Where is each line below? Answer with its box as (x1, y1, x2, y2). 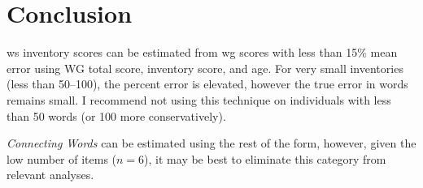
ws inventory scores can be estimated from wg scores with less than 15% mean (7, 44, 398, 61)
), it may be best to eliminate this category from (144, 150, 386, 167)
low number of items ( (7, 150, 117, 167)
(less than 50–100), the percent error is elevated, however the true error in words (7, 75, 408, 92)
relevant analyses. (7, 166, 94, 183)
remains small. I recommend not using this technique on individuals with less (7, 91, 391, 108)
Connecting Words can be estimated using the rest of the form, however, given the (7, 135, 416, 152)
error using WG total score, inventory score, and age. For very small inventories (7, 59, 403, 76)
